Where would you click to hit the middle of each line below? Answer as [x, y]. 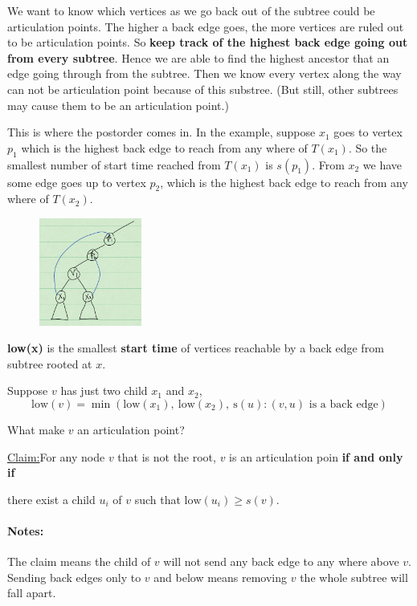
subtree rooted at [50, 363]
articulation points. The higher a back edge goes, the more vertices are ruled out [206, 26]
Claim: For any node [56, 456]
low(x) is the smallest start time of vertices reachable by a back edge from [196, 348]
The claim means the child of [79, 561]
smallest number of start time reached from [114, 164]
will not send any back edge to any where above [281, 561]
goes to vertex [368, 132]
